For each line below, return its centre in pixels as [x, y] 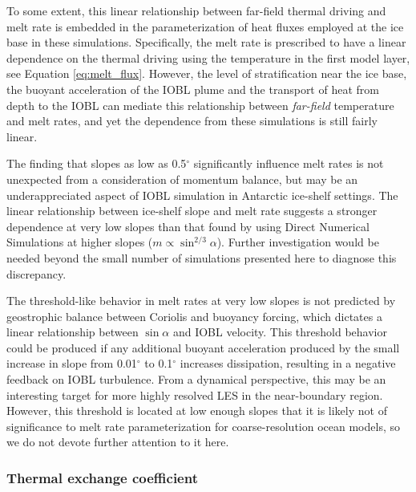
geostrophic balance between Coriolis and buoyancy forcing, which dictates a [194, 316]
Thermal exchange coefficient [102, 477]
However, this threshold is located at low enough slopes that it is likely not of [197, 411]
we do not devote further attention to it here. [118, 442]
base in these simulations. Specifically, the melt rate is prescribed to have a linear [206, 42]
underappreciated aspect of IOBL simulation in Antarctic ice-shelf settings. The [202, 195]
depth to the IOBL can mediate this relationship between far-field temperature [200, 105]
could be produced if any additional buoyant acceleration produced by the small [203, 347]
